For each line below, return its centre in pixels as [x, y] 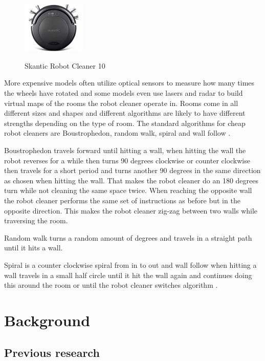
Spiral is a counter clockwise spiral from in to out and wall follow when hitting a [130, 264]
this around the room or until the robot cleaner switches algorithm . [111, 285]
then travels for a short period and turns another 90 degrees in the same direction [132, 170]
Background [47, 320]
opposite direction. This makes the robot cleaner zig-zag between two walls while [131, 210]
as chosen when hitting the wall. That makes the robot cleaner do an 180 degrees [131, 180]
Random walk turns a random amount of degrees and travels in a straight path [128, 237]
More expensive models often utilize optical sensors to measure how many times [129, 83]
